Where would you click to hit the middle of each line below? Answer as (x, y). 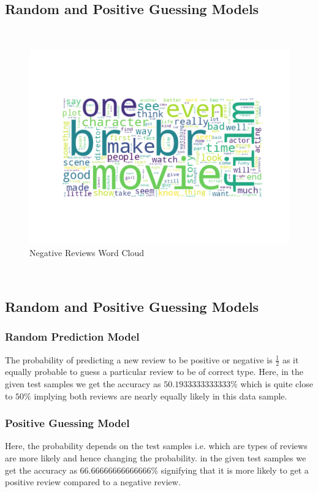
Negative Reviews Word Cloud (87, 253)
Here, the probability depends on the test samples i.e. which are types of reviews (156, 446)
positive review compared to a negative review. (93, 482)
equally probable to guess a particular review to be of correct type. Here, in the (154, 372)
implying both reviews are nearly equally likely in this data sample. (161, 395)
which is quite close (277, 384)
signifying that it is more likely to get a (235, 470)
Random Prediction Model (72, 337)
